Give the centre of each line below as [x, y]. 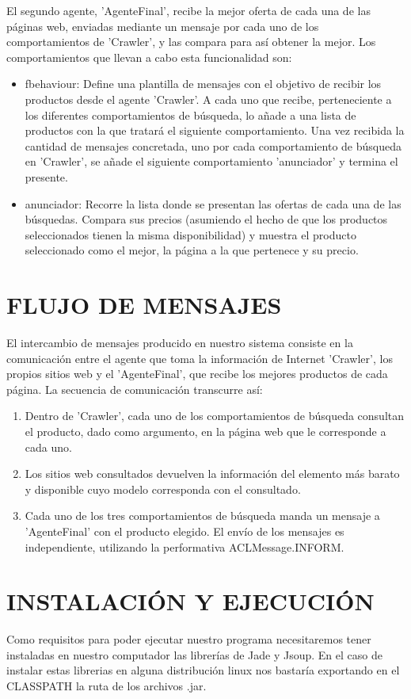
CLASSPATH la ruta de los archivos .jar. [107, 686]
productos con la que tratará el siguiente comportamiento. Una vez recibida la [215, 130]
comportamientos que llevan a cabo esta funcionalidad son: [149, 57]
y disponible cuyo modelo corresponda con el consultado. [163, 489]
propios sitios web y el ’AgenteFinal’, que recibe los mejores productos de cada [197, 374]
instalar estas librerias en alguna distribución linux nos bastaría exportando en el [203, 670]
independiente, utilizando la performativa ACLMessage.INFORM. [185, 546]
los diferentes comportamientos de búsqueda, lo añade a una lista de [190, 115]
